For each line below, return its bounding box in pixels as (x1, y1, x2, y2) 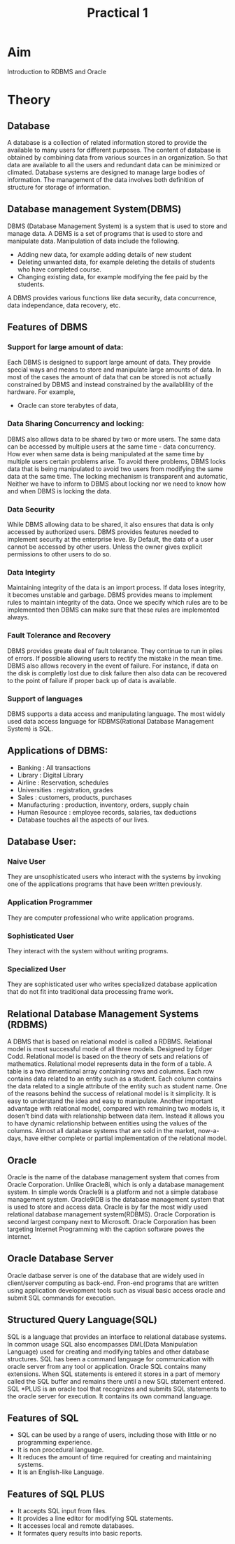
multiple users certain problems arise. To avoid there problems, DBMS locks (7, 457, 226, 465)
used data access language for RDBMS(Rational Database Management (7, 717, 215, 725)
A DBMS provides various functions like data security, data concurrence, (7, 293, 217, 302)
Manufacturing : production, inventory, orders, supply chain (17, 800, 190, 809)
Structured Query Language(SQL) (7, 1314, 157, 1326)
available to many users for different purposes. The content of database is (7, 146, 222, 154)
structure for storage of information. (7, 183, 111, 191)
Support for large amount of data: (7, 342, 124, 352)
